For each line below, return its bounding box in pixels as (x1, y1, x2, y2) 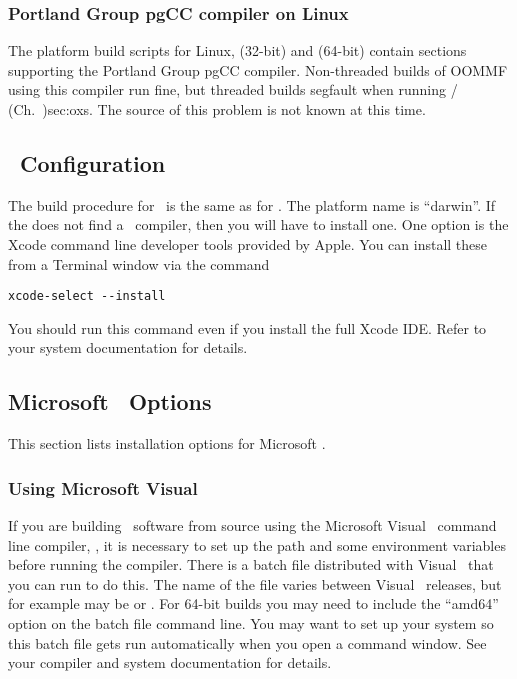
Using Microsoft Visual (8, 475, 198, 500)
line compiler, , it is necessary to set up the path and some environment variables (8, 534, 506, 555)
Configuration (20, 147, 166, 178)
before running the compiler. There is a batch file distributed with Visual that (8, 554, 494, 575)
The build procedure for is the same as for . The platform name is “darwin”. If (8, 194, 496, 215)
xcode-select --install (8, 289, 166, 304)
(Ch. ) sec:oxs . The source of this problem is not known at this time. (8, 99, 426, 119)
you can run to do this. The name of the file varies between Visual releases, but (8, 573, 502, 594)
